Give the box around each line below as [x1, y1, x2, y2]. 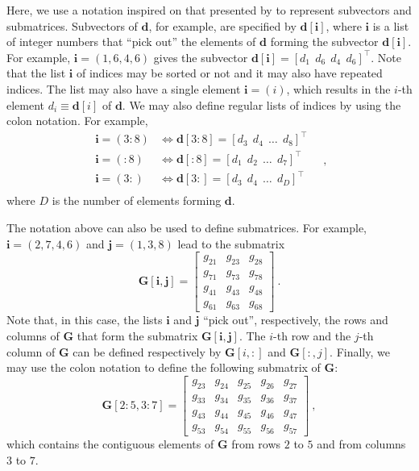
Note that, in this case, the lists [6, 311, 163, 328]
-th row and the [273, 327, 351, 344]
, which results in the [286, 80, 391, 97]
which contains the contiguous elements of [6, 436, 214, 452]
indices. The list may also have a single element [6, 80, 241, 97]
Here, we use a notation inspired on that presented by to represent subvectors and [6, 2, 412, 18]
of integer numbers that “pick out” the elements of [6, 33, 256, 50]
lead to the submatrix [177, 235, 285, 252]
